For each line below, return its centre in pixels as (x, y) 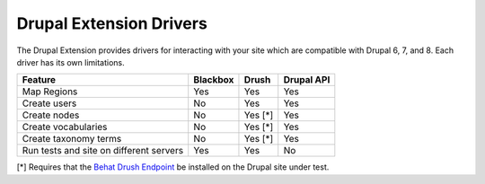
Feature (39, 80)
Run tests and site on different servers (103, 151)
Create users (49, 103)
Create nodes (51, 115)
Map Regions (50, 92)
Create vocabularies (65, 127)
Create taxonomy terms (72, 139)
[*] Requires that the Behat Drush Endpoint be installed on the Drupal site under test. (173, 167)
